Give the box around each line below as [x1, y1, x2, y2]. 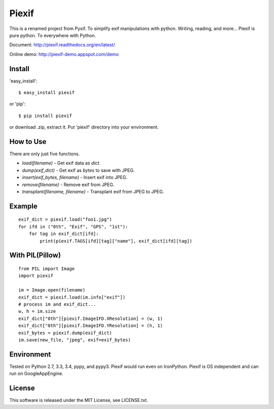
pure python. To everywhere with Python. [9, 32, 96, 38]
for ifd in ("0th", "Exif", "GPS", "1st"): [18, 224, 128, 229]
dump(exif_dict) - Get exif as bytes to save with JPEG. [22, 167, 135, 173]
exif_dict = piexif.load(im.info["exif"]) [18, 294, 126, 300]
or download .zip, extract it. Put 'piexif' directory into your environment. [9, 124, 159, 130]
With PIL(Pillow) [9, 251, 61, 259]
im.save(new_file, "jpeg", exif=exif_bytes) [18, 337, 131, 343]
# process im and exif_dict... [18, 301, 96, 307]
